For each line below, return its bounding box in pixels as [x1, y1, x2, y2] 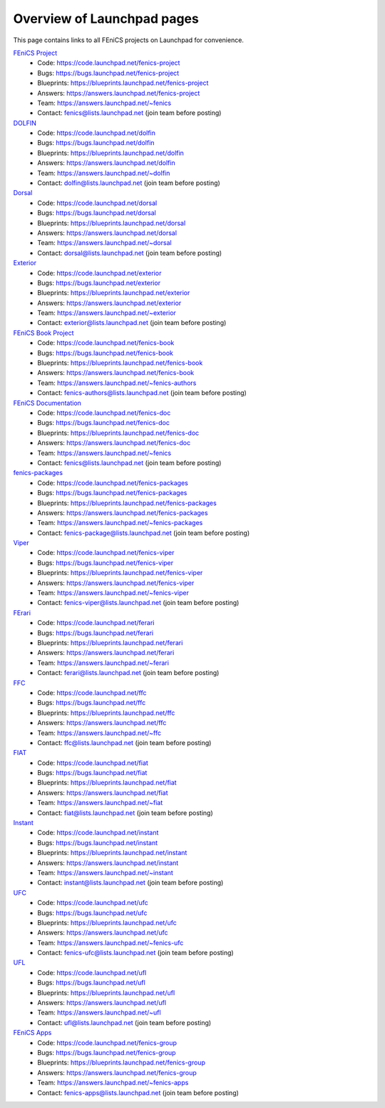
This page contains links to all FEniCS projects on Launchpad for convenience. [13, 36, 244, 44]
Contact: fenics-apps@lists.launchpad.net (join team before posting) [37, 1088, 239, 1097]
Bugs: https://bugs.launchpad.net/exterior [37, 279, 160, 287]
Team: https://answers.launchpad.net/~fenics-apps [37, 1079, 189, 1087]
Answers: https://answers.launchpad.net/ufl [37, 999, 167, 1007]
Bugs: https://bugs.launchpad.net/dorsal [37, 209, 156, 217]
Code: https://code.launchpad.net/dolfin [37, 129, 156, 137]
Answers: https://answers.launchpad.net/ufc [37, 929, 168, 937]
